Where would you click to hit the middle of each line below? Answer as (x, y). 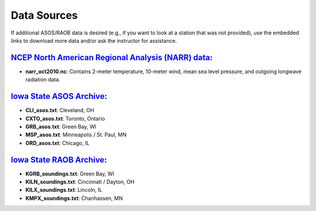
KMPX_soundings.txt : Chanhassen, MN (74, 198)
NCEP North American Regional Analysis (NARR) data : (112, 58)
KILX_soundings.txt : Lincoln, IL (64, 190)
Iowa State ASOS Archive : (59, 96)
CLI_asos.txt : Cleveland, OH (60, 110)
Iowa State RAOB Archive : (59, 160)
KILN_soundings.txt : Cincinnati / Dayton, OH (80, 182)
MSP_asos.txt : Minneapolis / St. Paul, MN (76, 135)
